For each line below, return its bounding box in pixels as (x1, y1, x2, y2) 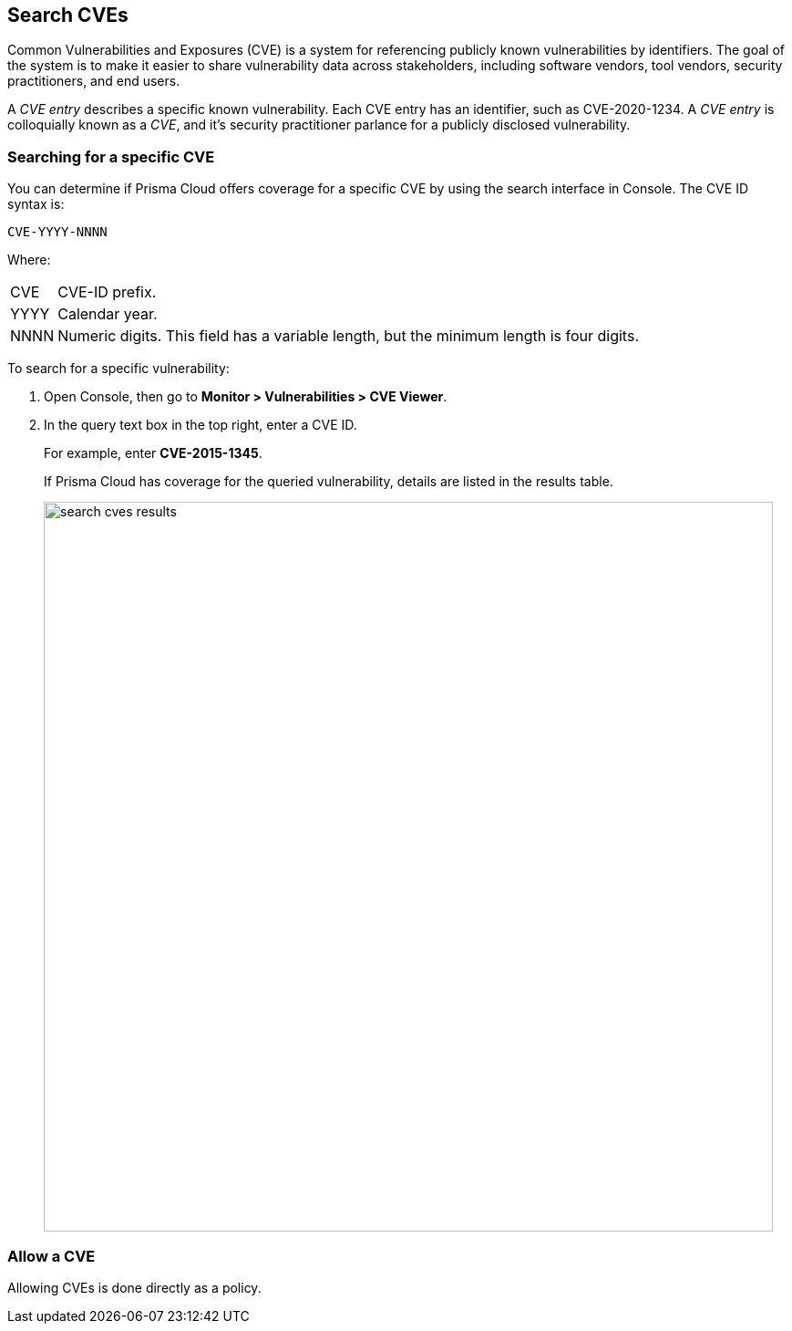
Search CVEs (7, 4, 129, 26)
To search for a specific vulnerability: (7, 360, 230, 377)
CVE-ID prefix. (57, 283, 157, 302)
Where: (7, 252, 51, 268)
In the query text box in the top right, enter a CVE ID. (44, 417, 357, 433)
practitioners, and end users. (7, 73, 180, 89)
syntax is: (7, 196, 65, 213)
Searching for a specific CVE (7, 147, 215, 166)
